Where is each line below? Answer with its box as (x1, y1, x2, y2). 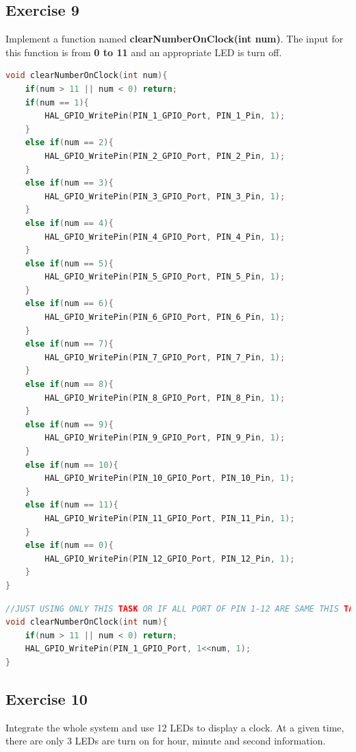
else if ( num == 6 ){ (25, 299, 114, 309)
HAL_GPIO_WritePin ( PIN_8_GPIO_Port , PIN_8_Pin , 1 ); (44, 392, 285, 403)
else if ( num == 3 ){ (25, 178, 114, 188)
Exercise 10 (5, 688, 88, 709)
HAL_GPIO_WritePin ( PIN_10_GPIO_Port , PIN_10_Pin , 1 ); (44, 473, 295, 484)
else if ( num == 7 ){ (25, 339, 114, 349)
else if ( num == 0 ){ (25, 540, 114, 551)
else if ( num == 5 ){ (25, 258, 114, 268)
